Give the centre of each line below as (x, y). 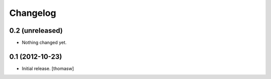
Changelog (33, 13)
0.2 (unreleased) (36, 31)
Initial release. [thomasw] (48, 68)
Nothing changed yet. (44, 43)
